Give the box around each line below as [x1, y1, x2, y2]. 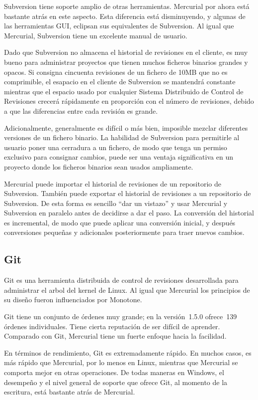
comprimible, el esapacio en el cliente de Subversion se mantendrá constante [4, 76, 236, 87]
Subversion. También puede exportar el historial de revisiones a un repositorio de [4, 188, 251, 199]
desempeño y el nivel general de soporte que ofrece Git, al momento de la [4, 377, 228, 387]
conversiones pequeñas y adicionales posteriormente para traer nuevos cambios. [4, 227, 245, 237]
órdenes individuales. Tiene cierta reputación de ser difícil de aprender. [4, 321, 220, 331]
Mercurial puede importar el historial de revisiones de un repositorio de [4, 178, 221, 189]
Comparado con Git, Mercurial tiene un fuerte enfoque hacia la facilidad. [4, 331, 227, 341]
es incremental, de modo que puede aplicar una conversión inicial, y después [4, 217, 236, 227]
